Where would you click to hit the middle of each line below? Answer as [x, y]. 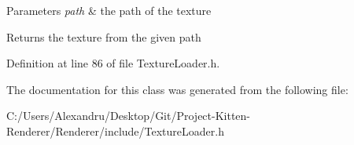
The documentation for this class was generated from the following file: [177, 89]
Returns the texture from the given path [104, 36]
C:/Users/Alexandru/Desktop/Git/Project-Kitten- [129, 116]
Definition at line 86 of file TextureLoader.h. [113, 63]
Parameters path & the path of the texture [109, 10]
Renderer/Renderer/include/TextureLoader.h [115, 130]
